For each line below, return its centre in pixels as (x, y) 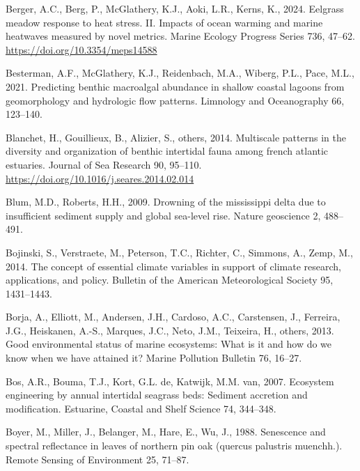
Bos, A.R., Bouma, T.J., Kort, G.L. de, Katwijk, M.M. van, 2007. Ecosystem (170, 381)
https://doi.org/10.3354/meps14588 (81, 49)
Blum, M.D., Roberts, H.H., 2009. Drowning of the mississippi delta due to (166, 202)
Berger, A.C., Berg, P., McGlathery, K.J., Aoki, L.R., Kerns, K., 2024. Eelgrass (175, 8)
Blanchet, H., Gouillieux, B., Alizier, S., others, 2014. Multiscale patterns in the (176, 137)
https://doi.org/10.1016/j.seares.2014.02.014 (100, 178)
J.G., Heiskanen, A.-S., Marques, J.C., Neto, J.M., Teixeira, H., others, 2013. (170, 330)
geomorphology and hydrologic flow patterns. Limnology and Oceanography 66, (175, 100)
